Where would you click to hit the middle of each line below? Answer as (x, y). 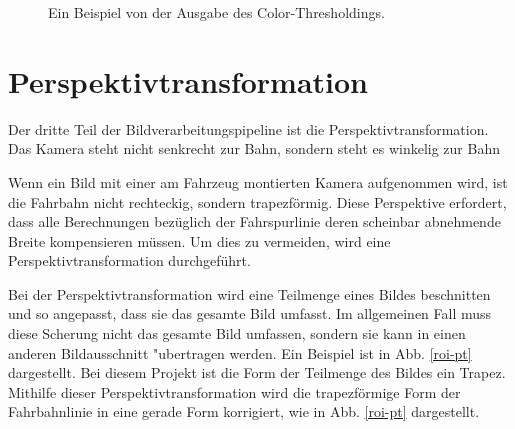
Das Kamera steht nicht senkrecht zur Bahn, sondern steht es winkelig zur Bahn (254, 148)
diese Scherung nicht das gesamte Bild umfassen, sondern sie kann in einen (237, 333)
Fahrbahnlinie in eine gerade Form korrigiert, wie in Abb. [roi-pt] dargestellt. (244, 411)
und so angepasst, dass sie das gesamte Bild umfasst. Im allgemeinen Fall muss (250, 313)
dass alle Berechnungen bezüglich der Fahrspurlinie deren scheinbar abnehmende (254, 221)
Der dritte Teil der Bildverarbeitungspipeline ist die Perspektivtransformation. (248, 128)
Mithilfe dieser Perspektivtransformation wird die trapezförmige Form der (234, 391)
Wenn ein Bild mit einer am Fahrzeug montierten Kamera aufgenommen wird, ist (258, 181)
